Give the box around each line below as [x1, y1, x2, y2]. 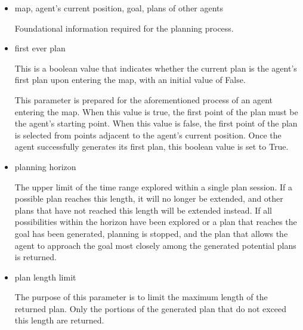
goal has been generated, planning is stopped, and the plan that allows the [14, 227, 288, 239]
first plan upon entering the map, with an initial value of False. [14, 73, 246, 86]
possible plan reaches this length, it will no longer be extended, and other [14, 192, 283, 205]
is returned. [14, 251, 57, 263]
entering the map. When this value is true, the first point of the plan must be [14, 105, 298, 118]
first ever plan [14, 42, 66, 54]
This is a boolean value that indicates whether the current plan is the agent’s [14, 61, 297, 74]
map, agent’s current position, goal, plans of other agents [14, 2, 224, 14]
